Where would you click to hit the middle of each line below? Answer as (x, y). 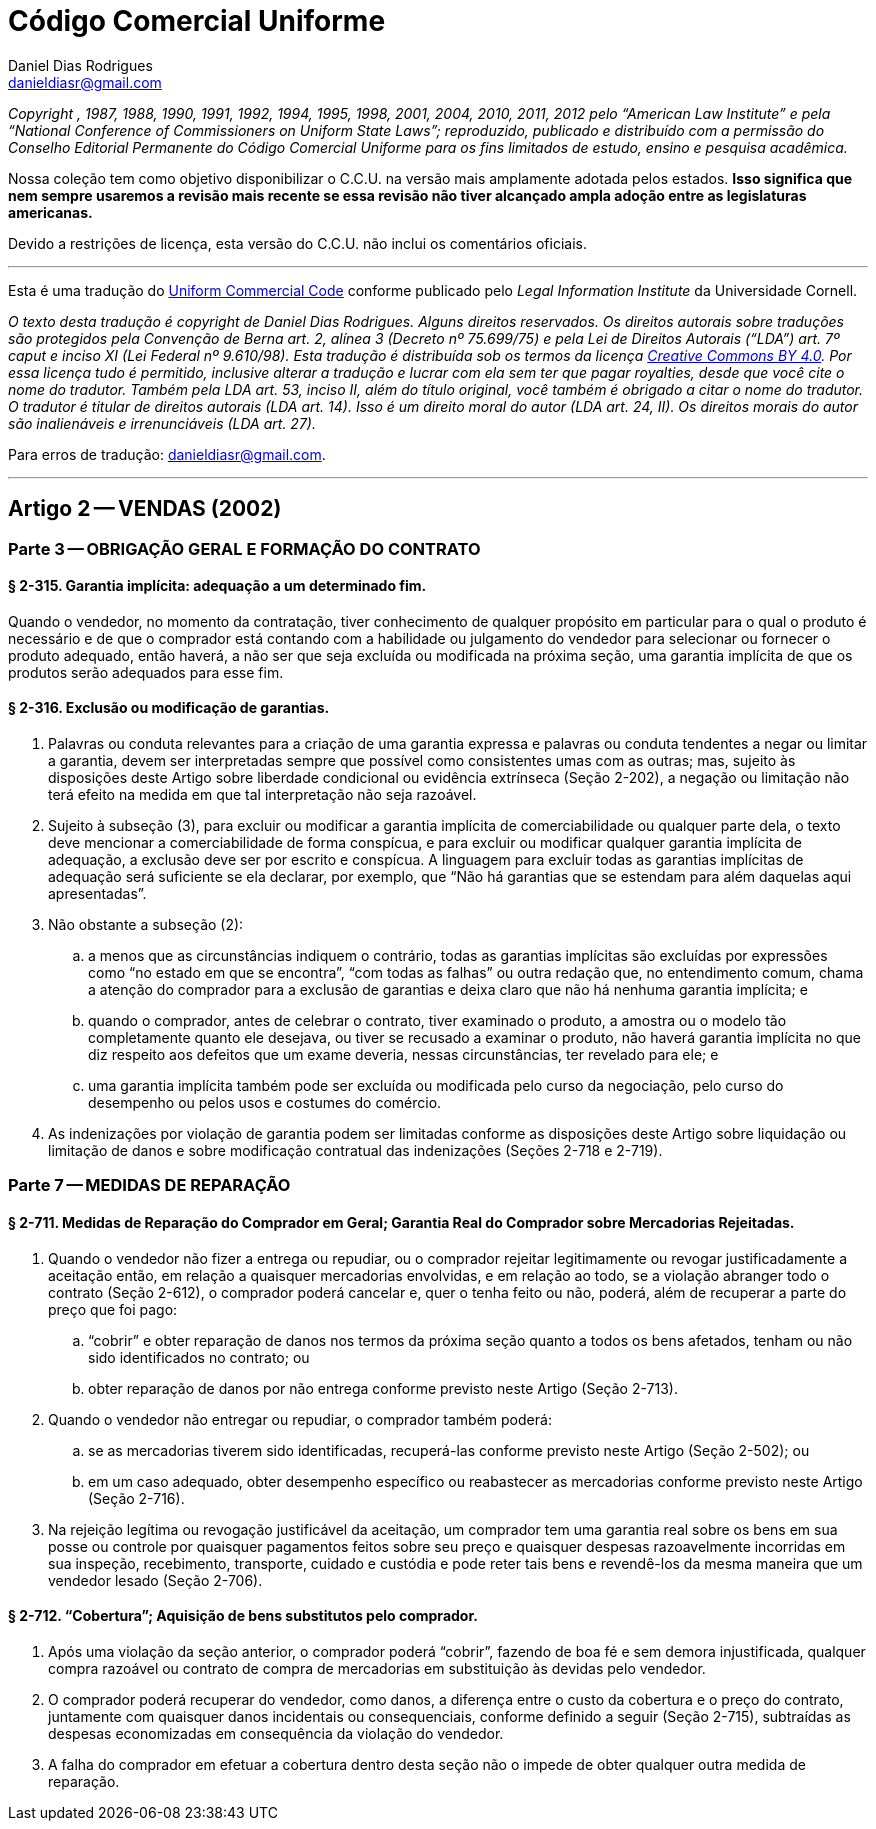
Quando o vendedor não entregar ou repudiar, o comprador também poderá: (300, 1419)
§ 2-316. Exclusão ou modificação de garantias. (169, 708)
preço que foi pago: (113, 1309)
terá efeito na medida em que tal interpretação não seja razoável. (262, 795)
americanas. (50, 212)
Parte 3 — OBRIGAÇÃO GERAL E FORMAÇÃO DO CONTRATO (244, 548)
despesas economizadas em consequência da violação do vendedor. (276, 1733)
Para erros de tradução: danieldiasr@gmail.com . (167, 454)
